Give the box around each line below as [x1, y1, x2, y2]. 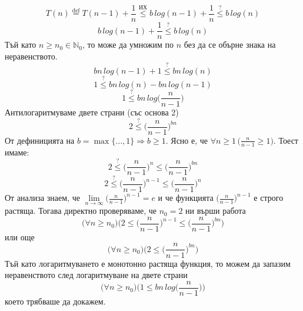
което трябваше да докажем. [5, 295, 106, 307]
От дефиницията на [5, 134, 75, 146]
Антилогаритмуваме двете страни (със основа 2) [5, 105, 179, 118]
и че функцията [158, 191, 214, 204]
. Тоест [273, 134, 298, 146]
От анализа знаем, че [5, 191, 80, 204]
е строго [254, 191, 284, 204]
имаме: [5, 145, 29, 158]
